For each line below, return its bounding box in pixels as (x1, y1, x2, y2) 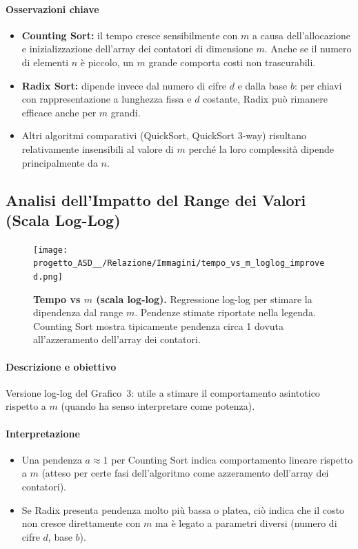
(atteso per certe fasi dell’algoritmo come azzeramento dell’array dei (41, 466, 329, 480)
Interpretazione (6, 426, 80, 440)
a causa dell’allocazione (252, 28, 350, 42)
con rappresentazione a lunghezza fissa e (21, 92, 192, 106)
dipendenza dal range (33, 305, 123, 320)
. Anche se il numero (264, 41, 352, 56)
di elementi (21, 54, 69, 69)
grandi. (110, 105, 141, 119)
